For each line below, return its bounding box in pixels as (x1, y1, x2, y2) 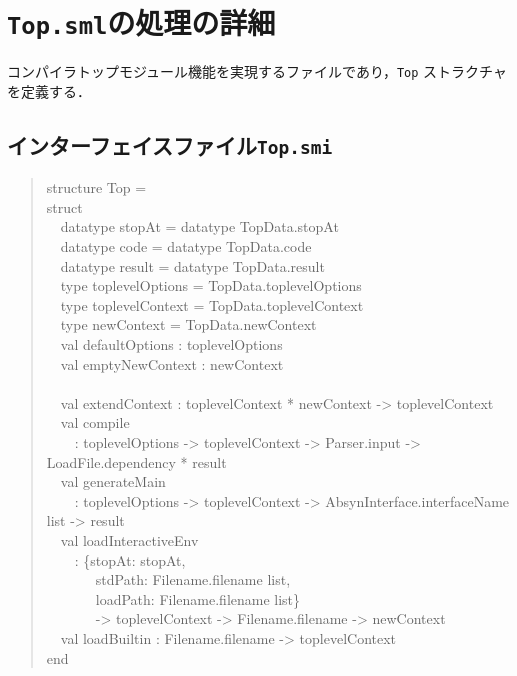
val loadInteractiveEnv (60, 529, 199, 550)
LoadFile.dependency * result (46, 451, 227, 472)
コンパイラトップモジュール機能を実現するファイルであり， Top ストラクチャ (7, 61, 507, 82)
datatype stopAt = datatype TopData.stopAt (60, 216, 339, 237)
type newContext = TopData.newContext (60, 314, 317, 335)
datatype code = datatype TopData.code (60, 236, 312, 257)
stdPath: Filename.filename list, (95, 569, 291, 590)
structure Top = (46, 177, 147, 198)
